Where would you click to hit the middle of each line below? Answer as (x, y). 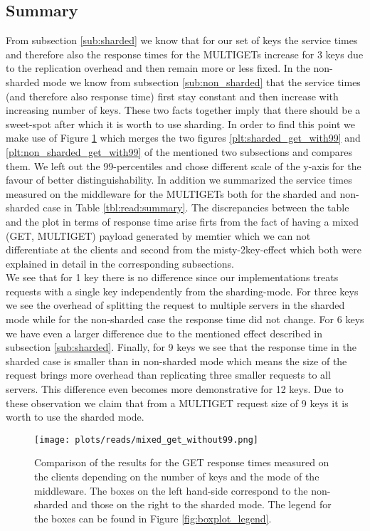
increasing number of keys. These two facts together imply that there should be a (183, 110)
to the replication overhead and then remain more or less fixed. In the (158, 68)
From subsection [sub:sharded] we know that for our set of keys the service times (182, 40)
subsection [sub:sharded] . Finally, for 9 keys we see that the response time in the (181, 347)
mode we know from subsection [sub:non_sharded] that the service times (202, 82)
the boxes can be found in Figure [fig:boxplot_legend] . (153, 518)
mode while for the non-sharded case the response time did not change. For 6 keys (185, 319)
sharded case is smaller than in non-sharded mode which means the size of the (176, 361)
